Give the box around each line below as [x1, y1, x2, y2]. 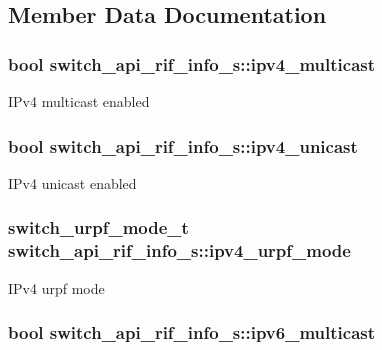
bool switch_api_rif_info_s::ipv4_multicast [8, 51, 376, 76]
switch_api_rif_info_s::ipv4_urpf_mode [8, 238, 351, 263]
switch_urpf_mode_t [8, 215, 189, 240]
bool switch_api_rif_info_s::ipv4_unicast [8, 133, 358, 158]
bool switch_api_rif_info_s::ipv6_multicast [8, 320, 376, 345]
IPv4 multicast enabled [8, 91, 150, 111]
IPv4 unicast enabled [8, 172, 137, 193]
